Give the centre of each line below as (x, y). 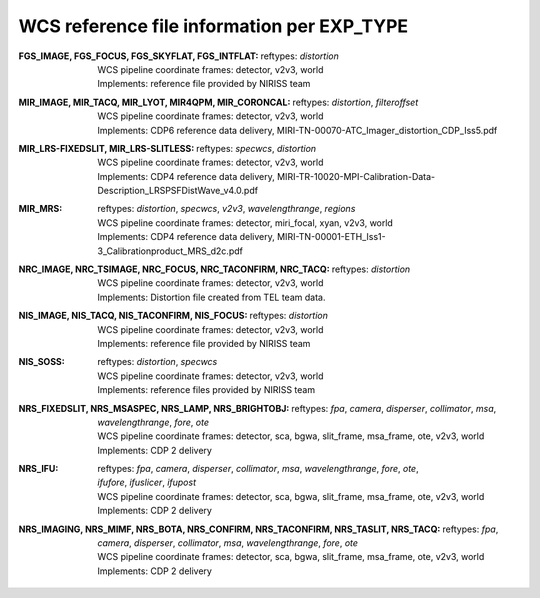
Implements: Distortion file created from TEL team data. (211, 297)
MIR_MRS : (40, 209)
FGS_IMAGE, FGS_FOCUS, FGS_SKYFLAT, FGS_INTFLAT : (138, 56)
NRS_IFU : (38, 469)
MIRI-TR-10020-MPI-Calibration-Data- (356, 176)
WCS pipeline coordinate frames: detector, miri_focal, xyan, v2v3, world (245, 222)
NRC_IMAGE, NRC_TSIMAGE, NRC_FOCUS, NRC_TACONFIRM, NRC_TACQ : (174, 269)
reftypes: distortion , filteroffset (355, 102)
